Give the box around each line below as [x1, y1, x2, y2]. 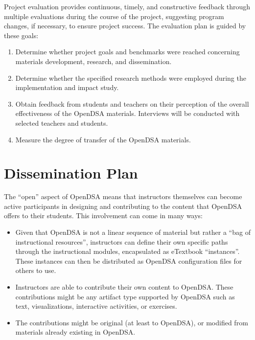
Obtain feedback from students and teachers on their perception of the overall [15, 98, 249, 109]
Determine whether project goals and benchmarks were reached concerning [15, 46, 240, 57]
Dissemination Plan [4, 163, 138, 183]
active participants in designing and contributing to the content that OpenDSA [4, 201, 242, 211]
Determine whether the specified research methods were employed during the [15, 72, 246, 83]
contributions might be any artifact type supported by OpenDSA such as [15, 291, 235, 301]
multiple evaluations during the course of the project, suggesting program [4, 11, 224, 21]
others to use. [15, 265, 56, 275]
